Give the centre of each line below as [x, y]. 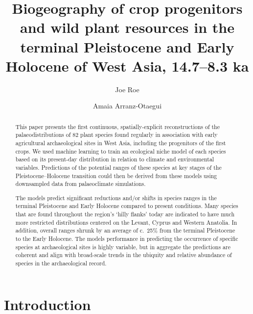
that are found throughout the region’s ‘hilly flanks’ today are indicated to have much [125, 214]
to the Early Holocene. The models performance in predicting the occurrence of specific [127, 239]
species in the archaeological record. [61, 263]
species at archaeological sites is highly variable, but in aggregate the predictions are [123, 247]
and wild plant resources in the [127, 27]
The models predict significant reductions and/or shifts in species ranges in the [116, 197]
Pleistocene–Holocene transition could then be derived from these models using [116, 175]
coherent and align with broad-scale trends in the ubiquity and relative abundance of [124, 255]
